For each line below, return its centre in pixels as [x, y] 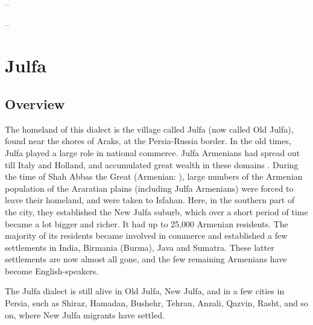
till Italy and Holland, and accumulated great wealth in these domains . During [152, 164]
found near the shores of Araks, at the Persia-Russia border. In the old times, [148, 141]
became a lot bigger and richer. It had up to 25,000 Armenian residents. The [147, 223]
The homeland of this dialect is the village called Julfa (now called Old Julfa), [149, 129]
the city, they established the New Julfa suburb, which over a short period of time [156, 211]
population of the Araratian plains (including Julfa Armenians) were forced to [149, 188]
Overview [35, 103]
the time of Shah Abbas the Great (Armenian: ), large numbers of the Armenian [154, 176]
